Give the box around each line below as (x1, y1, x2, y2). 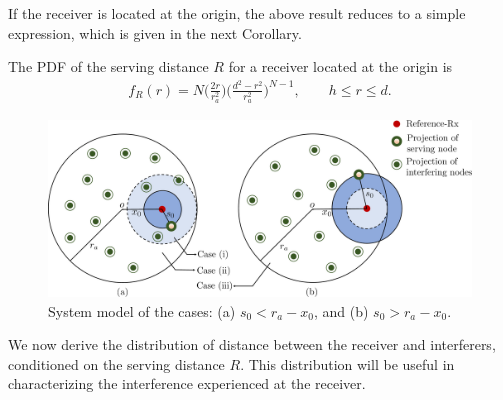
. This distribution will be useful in (240, 353, 455, 374)
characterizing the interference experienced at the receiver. (8, 373, 366, 394)
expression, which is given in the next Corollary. (8, 22, 302, 43)
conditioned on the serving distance (8, 353, 225, 374)
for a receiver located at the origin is (228, 56, 453, 77)
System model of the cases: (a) (48, 300, 236, 321)
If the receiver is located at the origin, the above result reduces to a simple (8, 3, 466, 23)
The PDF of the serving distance (8, 56, 209, 77)
